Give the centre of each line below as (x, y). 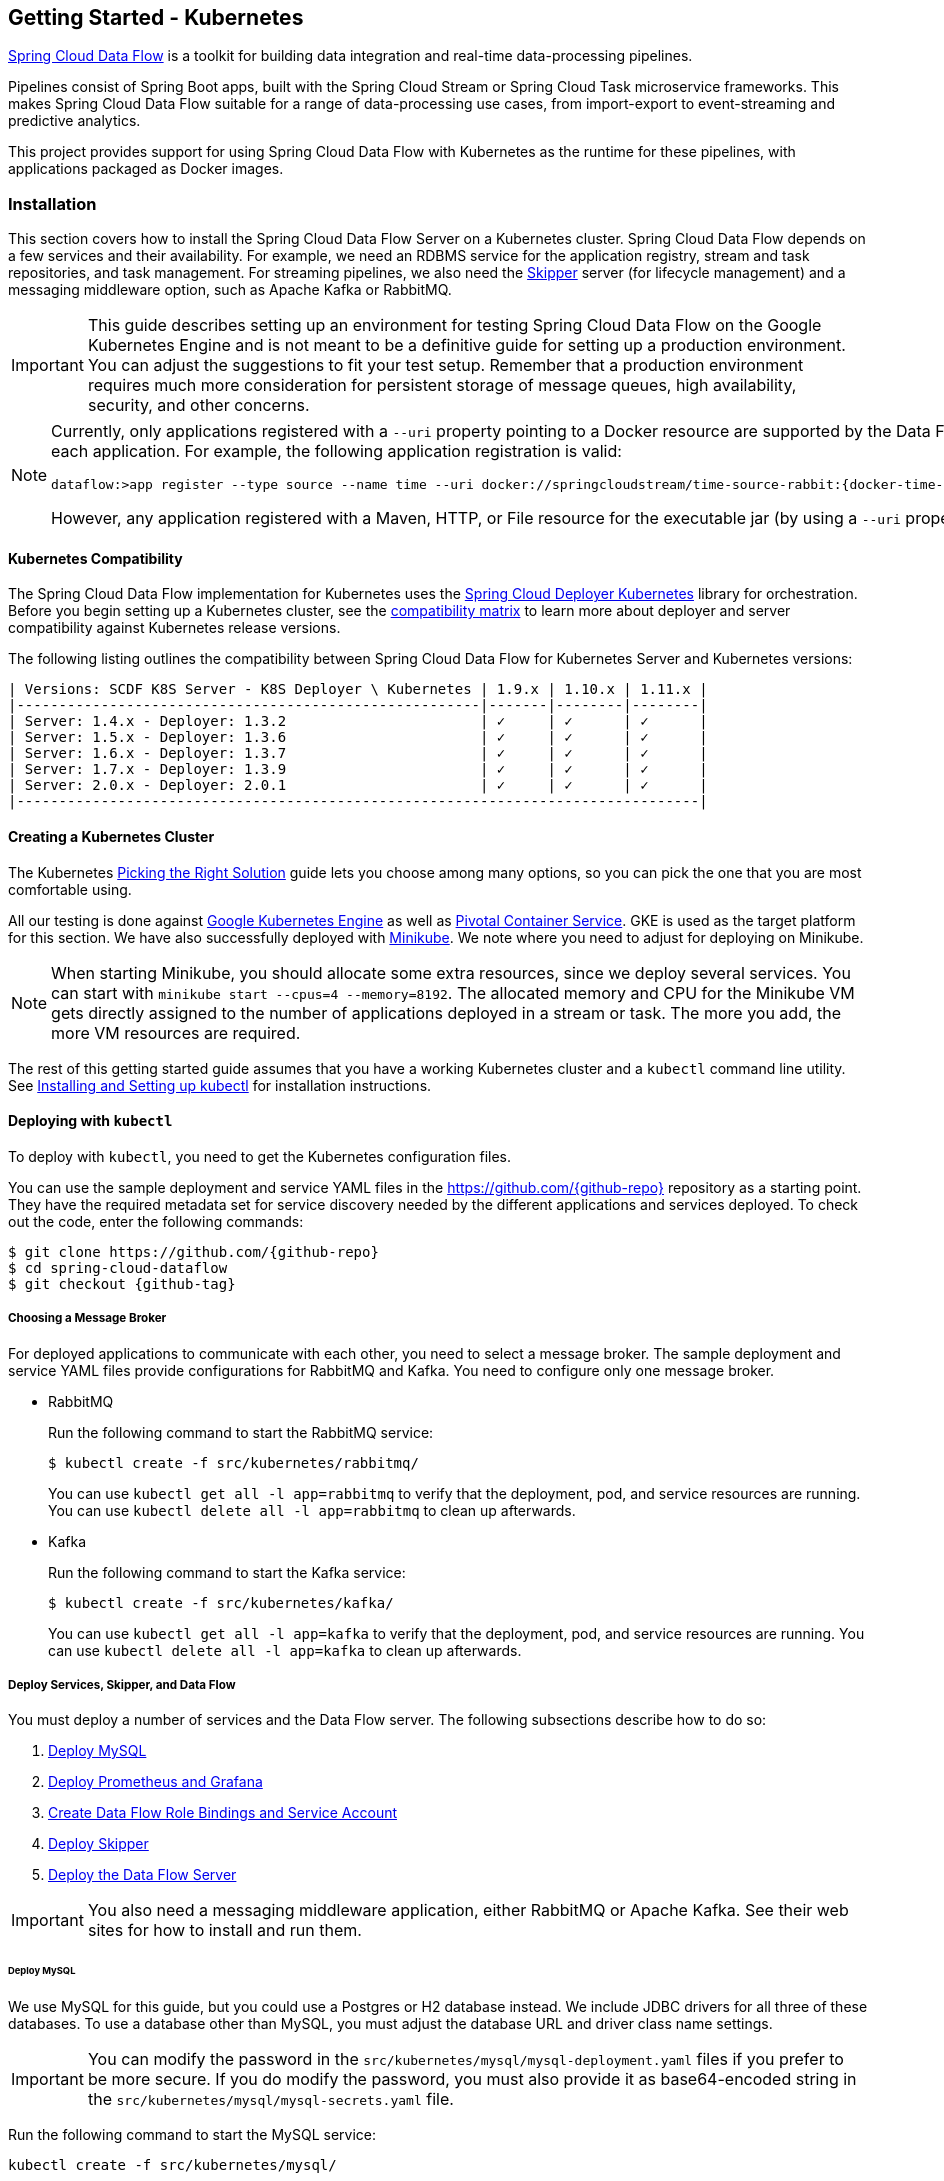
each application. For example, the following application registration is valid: (336, 451)
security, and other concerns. (198, 405)
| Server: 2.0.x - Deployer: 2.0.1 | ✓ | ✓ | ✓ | (358, 785)
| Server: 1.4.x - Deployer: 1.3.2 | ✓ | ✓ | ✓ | (358, 721)
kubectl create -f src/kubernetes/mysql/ (172, 2165)
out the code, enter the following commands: (156, 1221)
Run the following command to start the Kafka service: (227, 1572)
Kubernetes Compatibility (95, 558)
